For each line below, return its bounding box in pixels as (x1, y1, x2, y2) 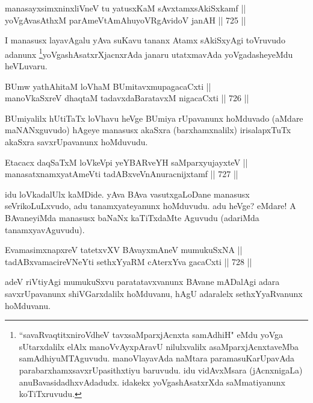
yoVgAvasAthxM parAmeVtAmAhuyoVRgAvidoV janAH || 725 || (5, 13, 246, 26)
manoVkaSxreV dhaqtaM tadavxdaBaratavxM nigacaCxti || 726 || (5, 92, 249, 104)
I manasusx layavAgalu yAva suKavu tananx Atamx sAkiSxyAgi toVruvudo (5, 34, 285, 46)
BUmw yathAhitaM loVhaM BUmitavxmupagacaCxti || (5, 80, 211, 92)
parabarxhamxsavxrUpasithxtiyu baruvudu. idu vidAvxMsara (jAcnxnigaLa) (19, 363, 303, 376)
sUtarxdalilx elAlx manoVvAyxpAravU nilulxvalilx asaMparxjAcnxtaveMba (19, 340, 299, 352)
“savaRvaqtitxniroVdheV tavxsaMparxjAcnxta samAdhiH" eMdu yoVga (19, 328, 284, 341)
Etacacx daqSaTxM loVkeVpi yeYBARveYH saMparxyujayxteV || (5, 155, 248, 168)
